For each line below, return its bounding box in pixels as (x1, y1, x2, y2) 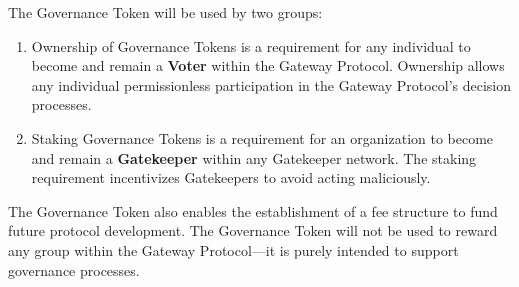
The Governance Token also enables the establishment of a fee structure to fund (8, 200, 498, 221)
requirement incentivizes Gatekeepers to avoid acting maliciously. (31, 167, 431, 188)
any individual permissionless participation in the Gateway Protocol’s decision (31, 74, 512, 95)
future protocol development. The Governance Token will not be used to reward (8, 220, 498, 241)
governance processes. (8, 259, 140, 280)
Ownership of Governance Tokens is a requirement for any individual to (31, 35, 471, 56)
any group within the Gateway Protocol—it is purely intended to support (8, 239, 459, 260)
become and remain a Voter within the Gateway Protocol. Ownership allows (31, 55, 505, 76)
